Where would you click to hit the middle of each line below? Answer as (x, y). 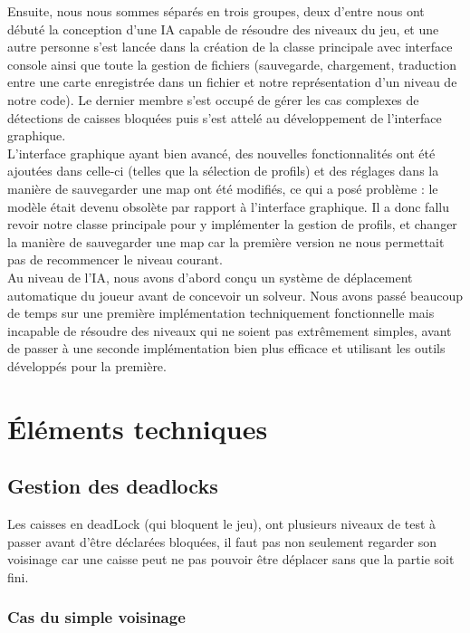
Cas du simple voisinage (96, 617)
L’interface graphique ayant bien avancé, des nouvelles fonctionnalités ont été (221, 153)
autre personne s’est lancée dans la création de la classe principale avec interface (230, 47)
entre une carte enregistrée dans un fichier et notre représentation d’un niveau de (232, 82)
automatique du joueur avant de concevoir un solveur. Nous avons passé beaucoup (235, 295)
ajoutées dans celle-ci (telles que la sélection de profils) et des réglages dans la (223, 171)
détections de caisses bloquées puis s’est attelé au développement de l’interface (225, 117)
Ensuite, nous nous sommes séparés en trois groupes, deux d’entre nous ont (216, 11)
